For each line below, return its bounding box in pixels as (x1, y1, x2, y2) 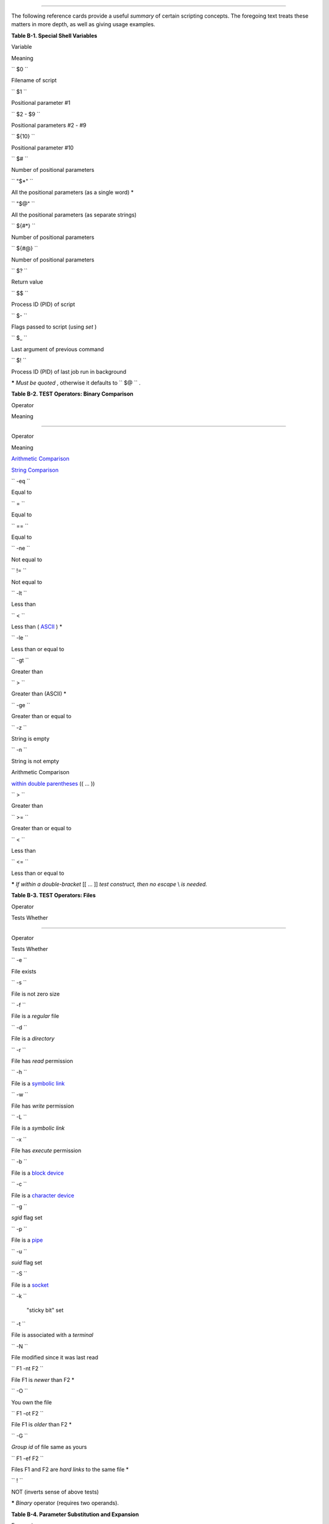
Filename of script (11, 77, 57, 84)
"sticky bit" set (26, 1306, 64, 1314)
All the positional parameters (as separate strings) (11, 211, 137, 219)
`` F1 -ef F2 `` (11, 1455, 44, 1462)
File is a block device (11, 1169, 64, 1177)
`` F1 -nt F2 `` (11, 1365, 44, 1372)
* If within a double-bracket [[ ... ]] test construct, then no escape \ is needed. (11, 881, 207, 888)
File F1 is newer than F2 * (11, 1376, 75, 1383)
